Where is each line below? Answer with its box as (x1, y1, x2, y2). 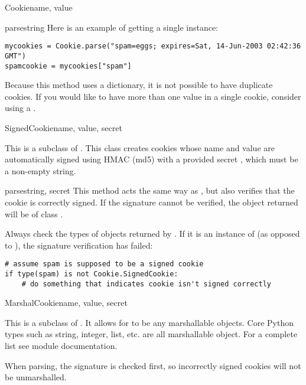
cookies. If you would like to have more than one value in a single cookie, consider (5, 90, 301, 102)
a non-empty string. (5, 164, 76, 177)
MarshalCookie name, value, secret (5, 296, 128, 309)
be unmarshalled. (5, 371, 67, 383)
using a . (5, 102, 36, 114)
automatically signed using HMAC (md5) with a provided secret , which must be (5, 153, 298, 165)
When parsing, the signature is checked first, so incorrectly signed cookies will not (5, 359, 301, 371)
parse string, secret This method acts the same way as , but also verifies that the (5, 184, 295, 197)
